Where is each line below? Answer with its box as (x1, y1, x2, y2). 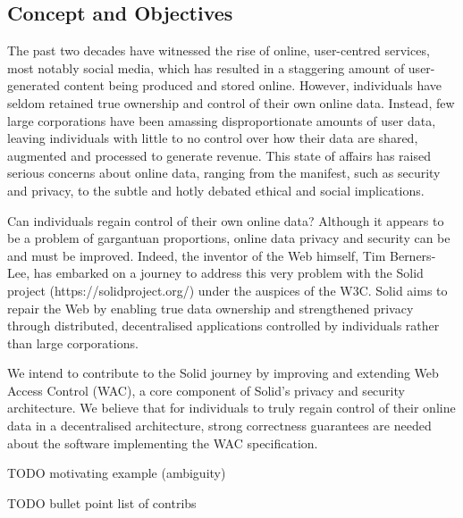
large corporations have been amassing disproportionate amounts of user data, (7, 111, 436, 129)
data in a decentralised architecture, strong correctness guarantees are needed (7, 416, 432, 435)
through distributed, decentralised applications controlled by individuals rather (7, 316, 440, 335)
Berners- (390, 246, 436, 264)
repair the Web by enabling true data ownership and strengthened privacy (7, 298, 414, 317)
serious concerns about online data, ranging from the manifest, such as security (7, 163, 441, 182)
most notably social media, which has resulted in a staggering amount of (7, 58, 405, 77)
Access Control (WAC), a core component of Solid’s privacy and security (7, 380, 405, 399)
